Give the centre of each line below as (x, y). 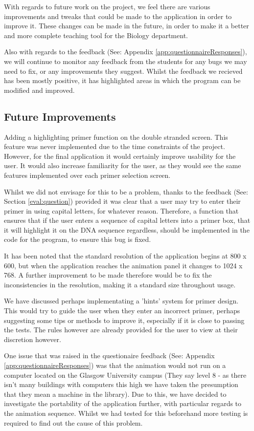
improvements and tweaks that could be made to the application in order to (118, 16)
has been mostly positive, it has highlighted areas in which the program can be (122, 80)
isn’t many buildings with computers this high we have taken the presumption (121, 384)
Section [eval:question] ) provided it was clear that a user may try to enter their (122, 201)
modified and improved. (39, 90)
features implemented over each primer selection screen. (87, 175)
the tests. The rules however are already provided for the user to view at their (121, 330)
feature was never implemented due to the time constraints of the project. (115, 146)
